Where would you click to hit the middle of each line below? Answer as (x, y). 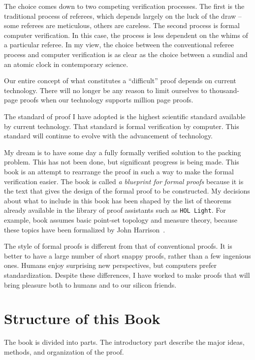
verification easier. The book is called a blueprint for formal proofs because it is (124, 181)
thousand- (224, 90)
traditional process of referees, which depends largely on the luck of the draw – (123, 16)
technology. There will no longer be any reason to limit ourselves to (106, 90)
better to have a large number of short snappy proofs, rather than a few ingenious (127, 255)
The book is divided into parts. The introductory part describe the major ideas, (124, 342)
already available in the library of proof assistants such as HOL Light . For (115, 210)
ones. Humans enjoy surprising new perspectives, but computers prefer (111, 265)
